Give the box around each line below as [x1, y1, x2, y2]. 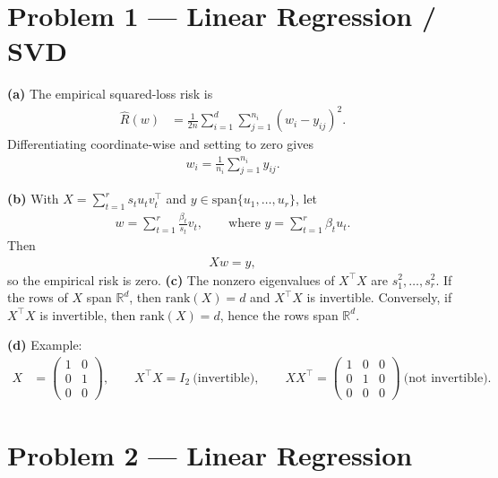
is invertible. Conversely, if [306, 288, 452, 307]
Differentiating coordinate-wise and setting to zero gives [7, 135, 313, 153]
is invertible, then [39, 305, 136, 324]
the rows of [7, 288, 68, 307]
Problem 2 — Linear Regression [7, 437, 413, 474]
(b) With [7, 189, 59, 208]
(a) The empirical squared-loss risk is [7, 84, 213, 103]
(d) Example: [7, 335, 82, 354]
